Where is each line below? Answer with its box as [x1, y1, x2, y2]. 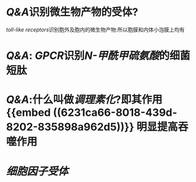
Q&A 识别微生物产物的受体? [6, 5, 139, 19]
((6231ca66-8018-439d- [53, 106, 178, 119]
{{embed [6, 106, 51, 119]
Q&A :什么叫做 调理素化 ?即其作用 [6, 93, 162, 106]
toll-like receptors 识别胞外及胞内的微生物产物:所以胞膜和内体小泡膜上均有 [6, 26, 185, 33]
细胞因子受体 [6, 164, 69, 178]
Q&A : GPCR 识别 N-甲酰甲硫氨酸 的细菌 [6, 49, 191, 63]
